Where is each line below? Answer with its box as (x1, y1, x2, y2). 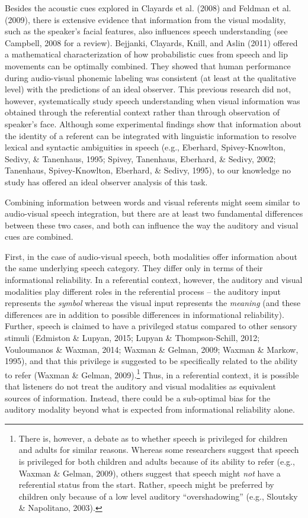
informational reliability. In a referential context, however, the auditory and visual (5, 274, 303, 286)
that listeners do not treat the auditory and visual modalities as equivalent (5, 380, 276, 392)
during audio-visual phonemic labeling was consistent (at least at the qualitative (5, 71, 296, 83)
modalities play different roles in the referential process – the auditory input (5, 285, 281, 297)
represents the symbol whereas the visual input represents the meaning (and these (5, 297, 301, 309)
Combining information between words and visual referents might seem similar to (5, 195, 300, 208)
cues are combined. (5, 230, 73, 243)
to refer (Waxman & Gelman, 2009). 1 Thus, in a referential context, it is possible (5, 366, 299, 381)
